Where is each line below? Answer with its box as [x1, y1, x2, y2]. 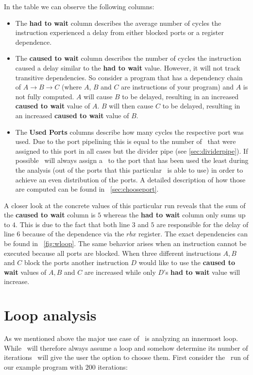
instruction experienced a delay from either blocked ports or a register [15, 27, 224, 37]
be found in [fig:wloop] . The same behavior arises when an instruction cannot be [4, 238, 247, 249]
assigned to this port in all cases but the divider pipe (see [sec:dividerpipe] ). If [15, 145, 248, 156]
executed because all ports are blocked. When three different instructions [4, 248, 221, 258]
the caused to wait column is [4, 210, 96, 220]
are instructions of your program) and [121, 82, 234, 92]
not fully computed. [15, 91, 74, 101]
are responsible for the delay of [156, 219, 249, 229]
